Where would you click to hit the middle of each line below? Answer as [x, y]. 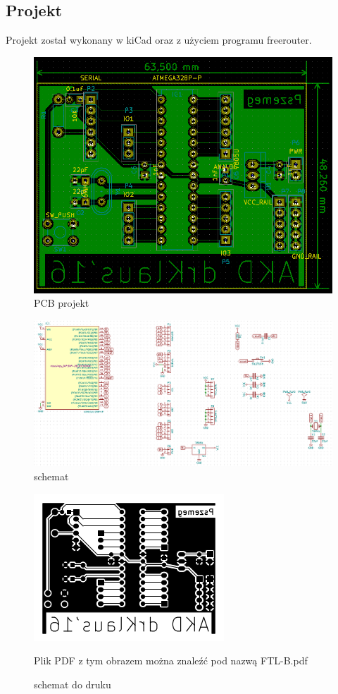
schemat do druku [73, 684]
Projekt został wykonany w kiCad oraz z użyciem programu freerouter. [159, 40]
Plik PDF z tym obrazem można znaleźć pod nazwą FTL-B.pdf [171, 660]
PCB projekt [62, 303]
